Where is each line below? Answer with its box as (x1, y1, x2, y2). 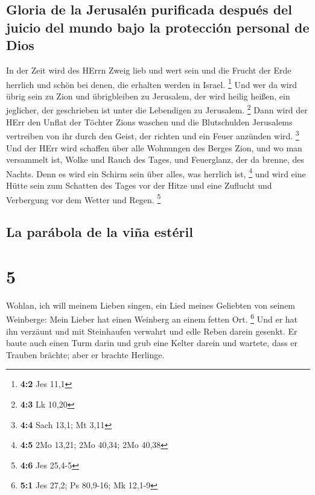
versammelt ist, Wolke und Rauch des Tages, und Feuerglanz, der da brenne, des (6, 153, 305, 166)
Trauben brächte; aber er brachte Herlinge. (6, 348, 165, 361)
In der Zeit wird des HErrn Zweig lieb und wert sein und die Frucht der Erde (6, 63, 291, 76)
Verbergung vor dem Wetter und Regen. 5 (6, 191, 161, 206)
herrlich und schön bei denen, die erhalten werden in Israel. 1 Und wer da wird (6, 76, 297, 90)
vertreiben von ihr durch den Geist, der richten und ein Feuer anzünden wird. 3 (6, 128, 299, 142)
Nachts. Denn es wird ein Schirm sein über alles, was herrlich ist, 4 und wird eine (6, 165, 306, 180)
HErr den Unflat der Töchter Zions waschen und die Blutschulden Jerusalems (6, 115, 293, 128)
